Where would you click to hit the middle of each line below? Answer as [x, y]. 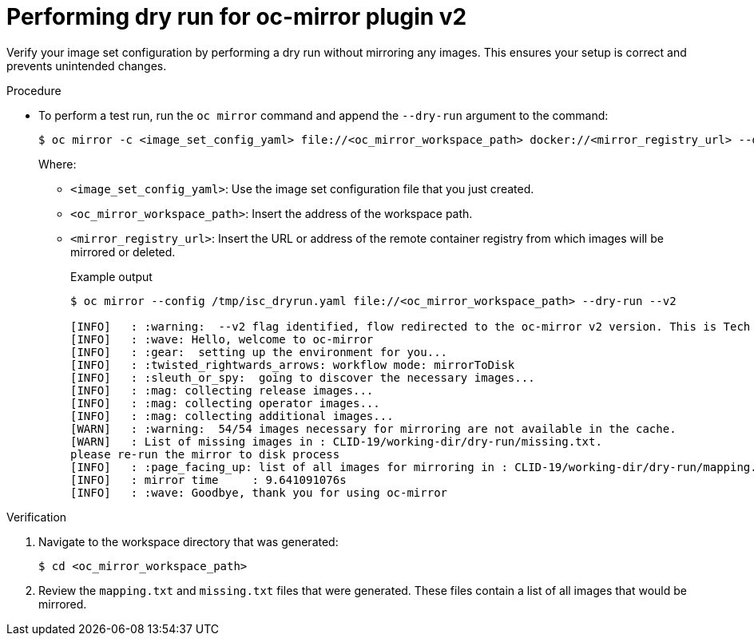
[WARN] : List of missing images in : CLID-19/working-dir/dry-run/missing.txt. [336, 441]
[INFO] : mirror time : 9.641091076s [208, 480]
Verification [37, 517]
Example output [111, 276]
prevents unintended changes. [87, 65]
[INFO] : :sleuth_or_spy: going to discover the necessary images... [303, 377]
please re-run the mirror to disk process [205, 454]
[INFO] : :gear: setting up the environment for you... [259, 352]
